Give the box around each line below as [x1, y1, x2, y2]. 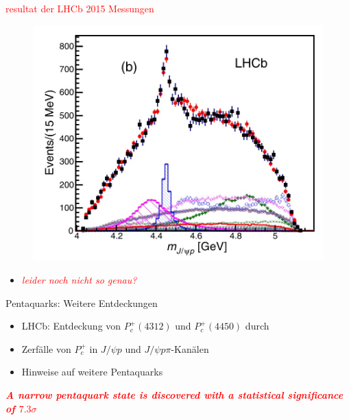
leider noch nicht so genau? [21, 272, 137, 286]
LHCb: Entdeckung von [21, 319, 121, 333]
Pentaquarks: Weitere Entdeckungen [5, 295, 158, 310]
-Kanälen [171, 341, 209, 356]
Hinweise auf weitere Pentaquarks [21, 365, 163, 379]
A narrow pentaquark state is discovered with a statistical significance [5, 387, 344, 402]
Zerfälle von [21, 341, 71, 356]
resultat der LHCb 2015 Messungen [5, 1, 154, 15]
